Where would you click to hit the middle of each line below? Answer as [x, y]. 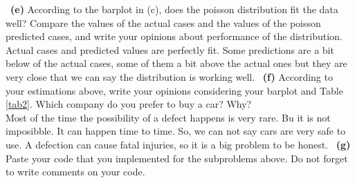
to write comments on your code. [75, 172]
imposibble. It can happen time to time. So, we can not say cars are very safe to [176, 131]
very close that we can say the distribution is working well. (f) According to [169, 76]
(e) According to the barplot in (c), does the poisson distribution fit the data [174, 9]
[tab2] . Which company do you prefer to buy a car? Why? [129, 104]
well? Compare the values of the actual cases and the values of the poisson [163, 22]
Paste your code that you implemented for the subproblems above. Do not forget [177, 158]
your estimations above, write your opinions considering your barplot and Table [174, 90]
